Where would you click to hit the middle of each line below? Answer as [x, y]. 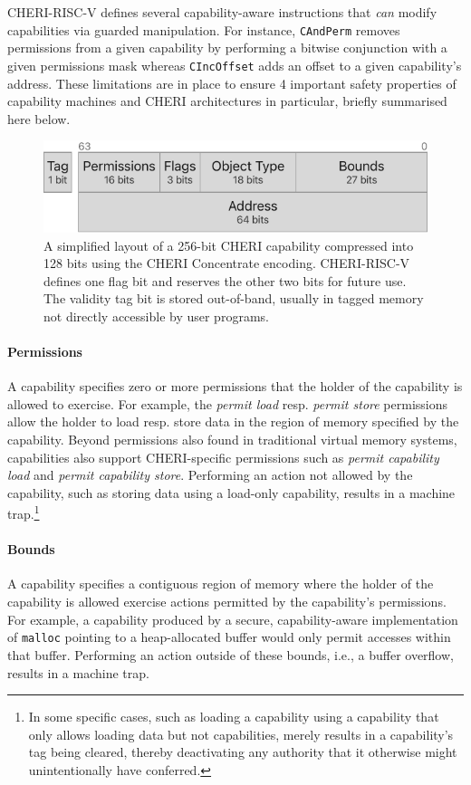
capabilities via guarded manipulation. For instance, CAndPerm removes [204, 29]
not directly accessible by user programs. [156, 316]
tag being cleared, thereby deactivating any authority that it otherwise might [243, 752]
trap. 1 [24, 512]
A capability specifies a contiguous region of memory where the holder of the [221, 584]
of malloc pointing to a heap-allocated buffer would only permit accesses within [229, 637]
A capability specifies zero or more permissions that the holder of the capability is [235, 386]
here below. [39, 118]
